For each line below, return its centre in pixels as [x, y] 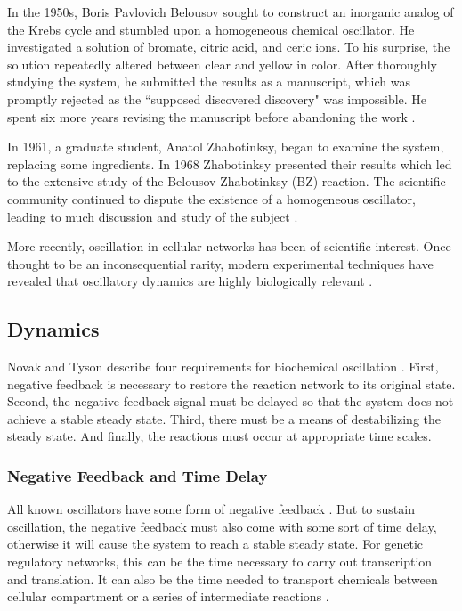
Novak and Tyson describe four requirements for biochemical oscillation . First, [223, 367]
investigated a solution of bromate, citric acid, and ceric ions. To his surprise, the [229, 47]
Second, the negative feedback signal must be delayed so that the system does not [231, 401]
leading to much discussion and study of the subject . [153, 216]
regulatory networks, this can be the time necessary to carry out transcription [220, 562]
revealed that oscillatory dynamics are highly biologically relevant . [190, 281]
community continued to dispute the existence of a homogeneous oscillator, [211, 198]
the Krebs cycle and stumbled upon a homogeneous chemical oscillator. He [211, 29]
